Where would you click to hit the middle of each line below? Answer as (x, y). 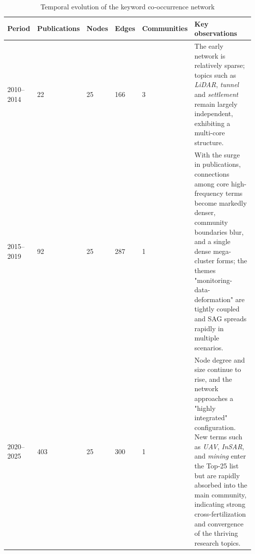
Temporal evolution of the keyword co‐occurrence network (127, 6)
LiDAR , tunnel (217, 84)
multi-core (210, 133)
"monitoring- (213, 280)
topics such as (215, 75)
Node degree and (220, 359)
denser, (205, 212)
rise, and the (213, 379)
